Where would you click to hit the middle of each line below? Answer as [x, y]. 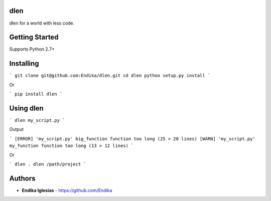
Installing [24, 63]
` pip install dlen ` [36, 94]
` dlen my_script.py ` [37, 121]
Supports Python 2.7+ [32, 49]
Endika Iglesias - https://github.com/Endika [67, 190]
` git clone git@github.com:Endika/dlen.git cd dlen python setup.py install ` [110, 76]
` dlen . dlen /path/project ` [48, 164]
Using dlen [26, 108]
